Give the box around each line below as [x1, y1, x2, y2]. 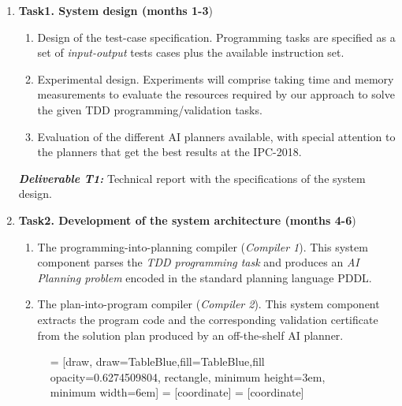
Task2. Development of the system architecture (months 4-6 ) [18, 211, 356, 228]
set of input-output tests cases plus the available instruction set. [37, 44, 344, 61]
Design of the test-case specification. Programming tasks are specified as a [37, 28, 396, 45]
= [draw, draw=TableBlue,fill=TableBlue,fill [50, 353, 265, 370]
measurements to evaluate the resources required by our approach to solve [37, 86, 395, 102]
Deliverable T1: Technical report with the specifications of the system [18, 169, 366, 186]
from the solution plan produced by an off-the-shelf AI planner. [37, 326, 344, 343]
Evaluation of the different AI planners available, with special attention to [37, 128, 396, 144]
